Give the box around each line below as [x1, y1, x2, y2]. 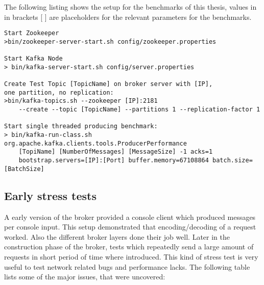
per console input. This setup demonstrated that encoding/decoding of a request [4, 221, 256, 232]
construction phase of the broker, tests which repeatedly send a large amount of [4, 241, 254, 252]
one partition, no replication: [4, 89, 114, 96]
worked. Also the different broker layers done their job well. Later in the [4, 231, 230, 242]
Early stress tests [4, 187, 97, 203]
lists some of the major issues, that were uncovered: [4, 271, 165, 282]
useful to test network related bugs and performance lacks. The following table [4, 261, 250, 272]
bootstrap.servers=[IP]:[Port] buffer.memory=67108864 [18, 157, 209, 164]
